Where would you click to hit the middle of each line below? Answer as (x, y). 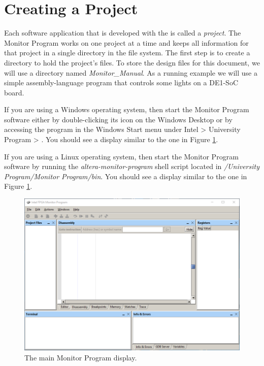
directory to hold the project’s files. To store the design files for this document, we (132, 62)
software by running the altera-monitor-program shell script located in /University (132, 166)
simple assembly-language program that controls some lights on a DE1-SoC (121, 82)
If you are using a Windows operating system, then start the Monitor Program (127, 109)
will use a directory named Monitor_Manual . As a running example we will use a (131, 72)
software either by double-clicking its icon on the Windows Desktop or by (118, 119)
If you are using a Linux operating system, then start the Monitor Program (121, 156)
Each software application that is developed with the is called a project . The (123, 33)
